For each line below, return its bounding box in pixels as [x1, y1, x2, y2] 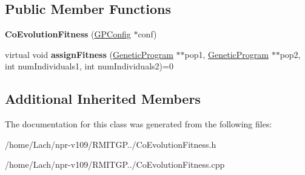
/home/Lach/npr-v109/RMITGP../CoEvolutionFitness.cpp [5, 158, 225, 171]
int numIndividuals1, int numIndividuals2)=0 [5, 60, 173, 72]
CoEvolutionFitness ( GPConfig [5, 28, 131, 40]
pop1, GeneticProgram [184, 48, 269, 60]
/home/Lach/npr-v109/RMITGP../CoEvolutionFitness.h [5, 138, 216, 150]
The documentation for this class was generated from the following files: [5, 118, 272, 130]
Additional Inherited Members [5, 89, 201, 108]
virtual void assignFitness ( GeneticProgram [5, 48, 173, 60]
